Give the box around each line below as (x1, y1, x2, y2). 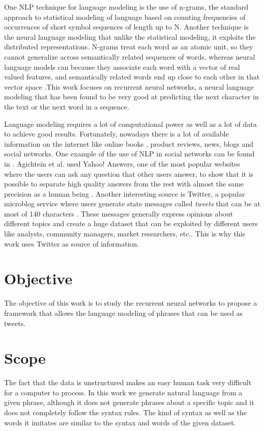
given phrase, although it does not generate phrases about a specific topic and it (4, 397, 254, 408)
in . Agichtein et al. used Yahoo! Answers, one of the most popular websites (4, 158, 240, 169)
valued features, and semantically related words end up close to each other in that (4, 71, 260, 82)
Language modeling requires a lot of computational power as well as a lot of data (4, 118, 257, 129)
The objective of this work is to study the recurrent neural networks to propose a (4, 298, 257, 308)
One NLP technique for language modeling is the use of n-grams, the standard (4, 2, 248, 12)
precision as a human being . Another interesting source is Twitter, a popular (4, 188, 245, 199)
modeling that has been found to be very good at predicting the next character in (4, 91, 259, 102)
